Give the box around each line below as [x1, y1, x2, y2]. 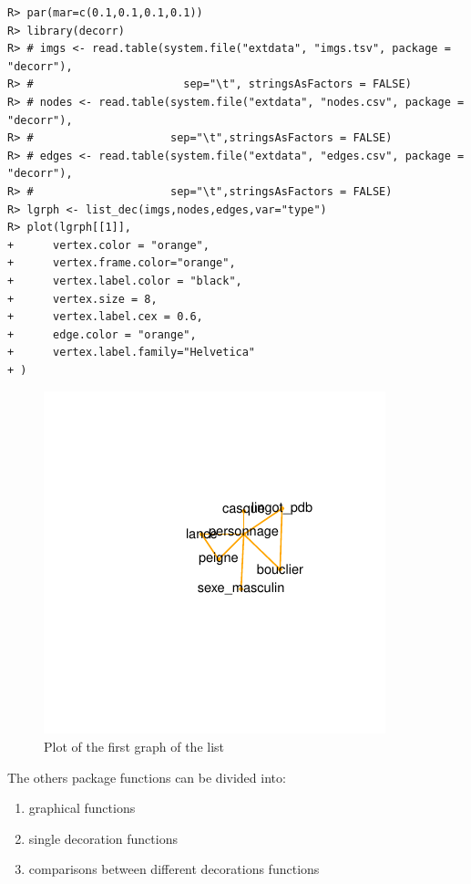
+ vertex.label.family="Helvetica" [7, 346, 256, 359]
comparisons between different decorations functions [28, 859, 320, 879]
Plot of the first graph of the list [44, 737, 225, 756]
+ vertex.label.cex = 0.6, [7, 310, 203, 324]
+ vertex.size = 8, [7, 292, 158, 306]
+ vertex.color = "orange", [7, 238, 210, 252]
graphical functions [28, 798, 136, 817]
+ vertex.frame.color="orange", [7, 256, 236, 270]
